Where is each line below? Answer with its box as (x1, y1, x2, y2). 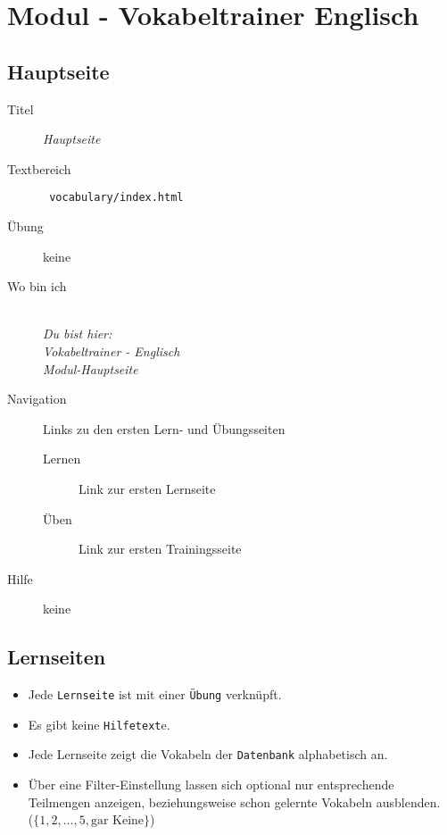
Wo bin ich (7, 277, 67, 296)
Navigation (7, 389, 67, 408)
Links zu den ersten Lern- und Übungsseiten (43, 419, 286, 438)
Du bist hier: (43, 324, 112, 343)
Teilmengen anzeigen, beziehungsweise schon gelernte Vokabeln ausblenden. (28, 792, 441, 811)
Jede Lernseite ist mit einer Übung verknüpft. (28, 685, 282, 704)
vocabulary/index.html (49, 191, 184, 205)
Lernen (43, 449, 81, 468)
